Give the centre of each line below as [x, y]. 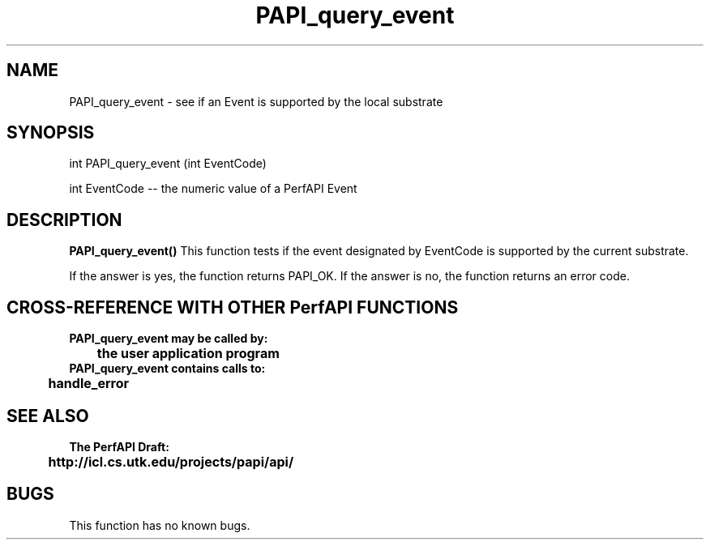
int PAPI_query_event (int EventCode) [168, 164]
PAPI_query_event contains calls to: [167, 369]
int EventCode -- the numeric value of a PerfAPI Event [213, 189]
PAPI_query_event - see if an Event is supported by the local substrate [256, 101]
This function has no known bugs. [160, 525]
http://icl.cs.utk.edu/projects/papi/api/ [171, 461]
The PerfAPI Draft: [119, 446]
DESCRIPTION [64, 220]
